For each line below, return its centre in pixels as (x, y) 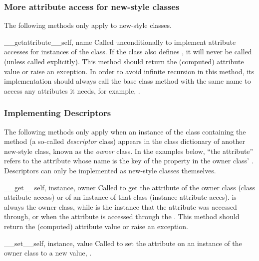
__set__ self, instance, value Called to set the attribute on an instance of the (123, 243)
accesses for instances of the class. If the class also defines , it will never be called (128, 52)
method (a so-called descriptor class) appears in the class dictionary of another (125, 141)
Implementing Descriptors (58, 113)
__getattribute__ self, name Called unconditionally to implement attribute (120, 42)
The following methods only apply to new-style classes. (88, 25)
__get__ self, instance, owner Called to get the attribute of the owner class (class (129, 187)
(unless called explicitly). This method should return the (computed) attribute (124, 61)
